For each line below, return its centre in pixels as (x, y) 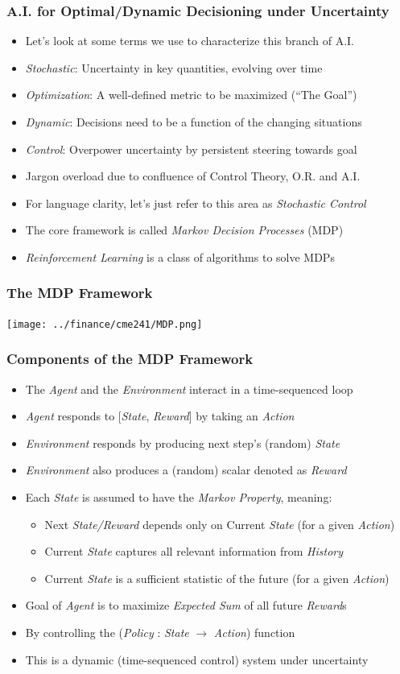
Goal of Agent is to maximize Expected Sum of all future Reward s (186, 605)
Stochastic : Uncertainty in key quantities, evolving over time (174, 67)
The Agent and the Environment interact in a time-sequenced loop (189, 389)
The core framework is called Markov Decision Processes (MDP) (184, 230)
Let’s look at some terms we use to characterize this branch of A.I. (190, 41)
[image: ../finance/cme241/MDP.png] (105, 324)
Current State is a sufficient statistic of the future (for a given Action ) (217, 578)
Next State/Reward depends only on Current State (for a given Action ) (220, 524)
